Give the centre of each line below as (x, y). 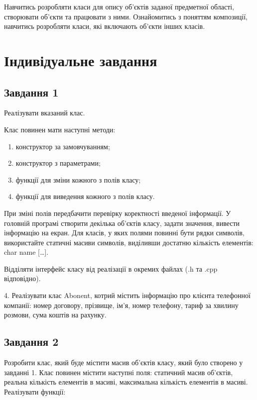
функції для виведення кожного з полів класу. (85, 196)
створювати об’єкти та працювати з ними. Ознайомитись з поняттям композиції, (126, 16)
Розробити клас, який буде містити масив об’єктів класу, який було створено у (124, 362)
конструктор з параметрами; (58, 163)
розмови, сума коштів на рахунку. (55, 315)
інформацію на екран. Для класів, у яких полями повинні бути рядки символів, (124, 233)
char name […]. (26, 252)
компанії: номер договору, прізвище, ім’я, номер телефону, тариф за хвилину (121, 305)
